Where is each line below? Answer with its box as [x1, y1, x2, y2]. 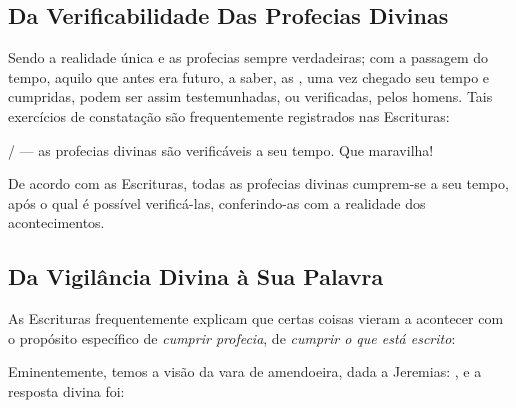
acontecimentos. [8, 212, 105, 233]
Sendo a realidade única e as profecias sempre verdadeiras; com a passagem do [8, 47, 489, 68]
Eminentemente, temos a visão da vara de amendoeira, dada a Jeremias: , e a [8, 361, 482, 382]
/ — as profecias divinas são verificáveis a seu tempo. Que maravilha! [8, 139, 434, 160]
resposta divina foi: [8, 380, 125, 401]
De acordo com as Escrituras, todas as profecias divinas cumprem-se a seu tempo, [8, 173, 509, 194]
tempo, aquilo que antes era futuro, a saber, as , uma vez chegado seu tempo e [8, 66, 490, 87]
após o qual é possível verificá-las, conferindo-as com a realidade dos [8, 192, 426, 213]
